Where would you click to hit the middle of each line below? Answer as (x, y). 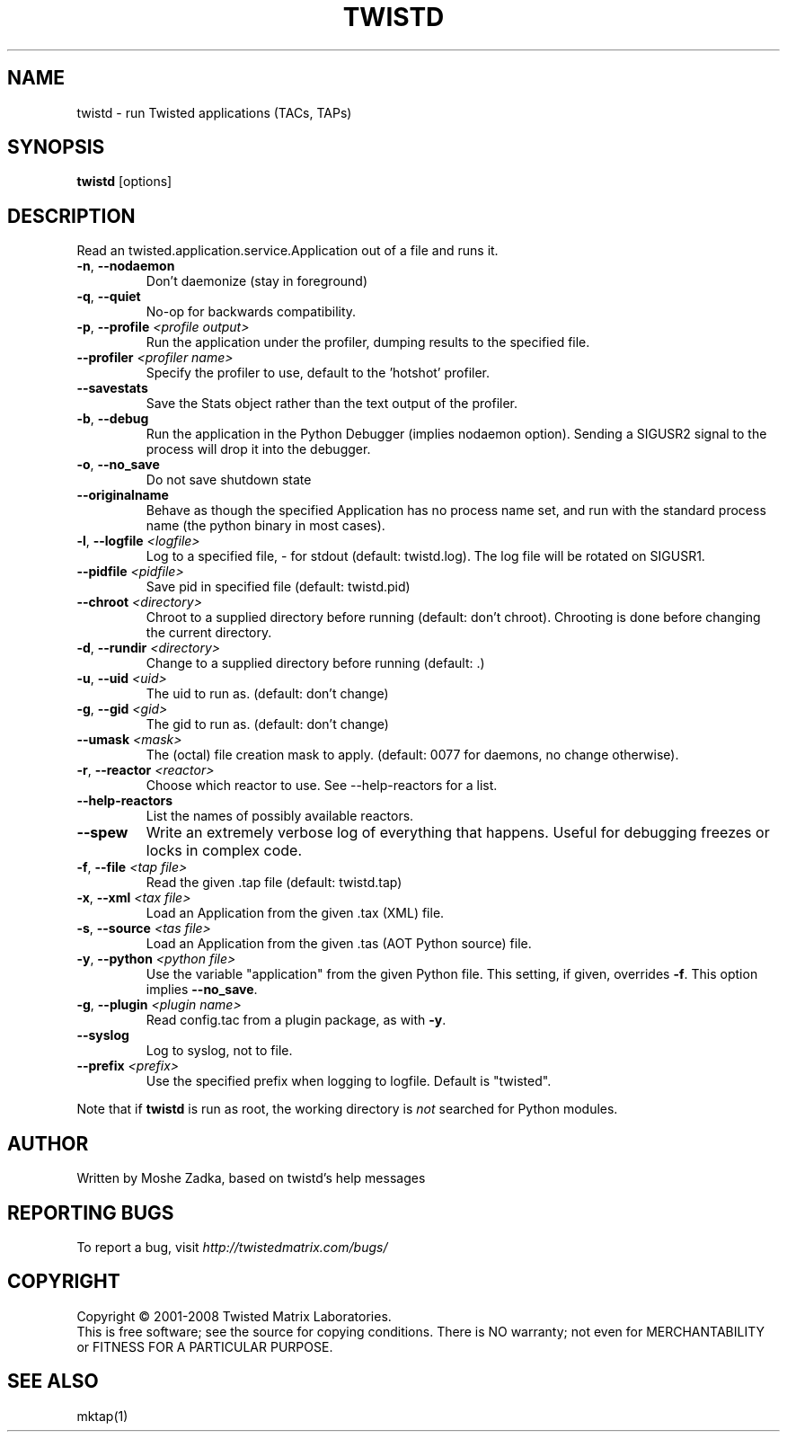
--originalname (123, 495)
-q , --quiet (109, 297)
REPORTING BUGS (91, 1212)
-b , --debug (113, 419)
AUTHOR (48, 1143)
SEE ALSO (53, 1381)
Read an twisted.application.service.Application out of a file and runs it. (287, 251)
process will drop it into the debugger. (258, 449)
